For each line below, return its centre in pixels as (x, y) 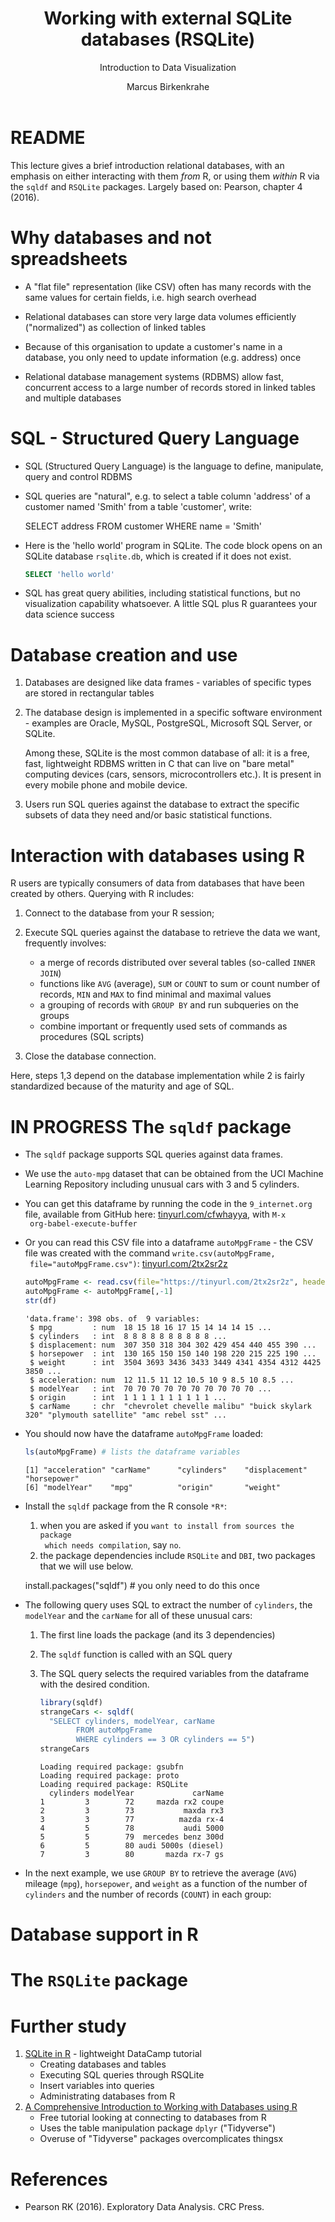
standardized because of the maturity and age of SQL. (122, 1086)
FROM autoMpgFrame (114, 1730)
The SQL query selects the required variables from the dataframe (174, 1673)
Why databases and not (111, 237)
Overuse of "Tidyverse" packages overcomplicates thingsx (161, 2139)
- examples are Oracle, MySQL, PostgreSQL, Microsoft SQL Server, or (168, 723)
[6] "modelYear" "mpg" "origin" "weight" (152, 1487)
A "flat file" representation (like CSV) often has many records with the (168, 286)
